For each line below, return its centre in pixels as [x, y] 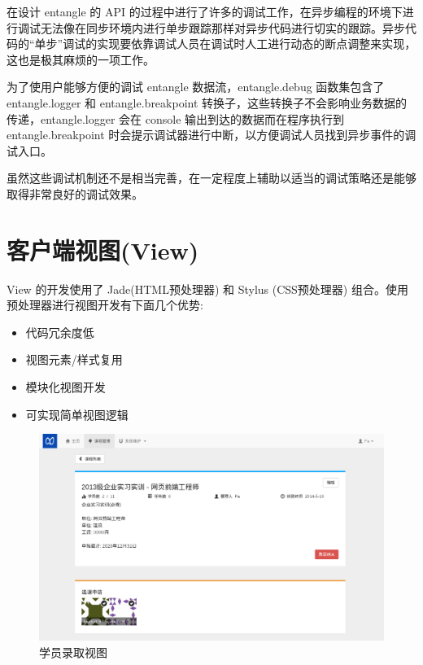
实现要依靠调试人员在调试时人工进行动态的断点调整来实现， [257, 44]
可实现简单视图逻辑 [77, 414]
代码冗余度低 [60, 332]
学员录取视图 [73, 652]
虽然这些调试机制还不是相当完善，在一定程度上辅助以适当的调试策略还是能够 [211, 178]
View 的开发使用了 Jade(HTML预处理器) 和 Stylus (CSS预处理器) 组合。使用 [207, 289]
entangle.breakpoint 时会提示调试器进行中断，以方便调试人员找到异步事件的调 [211, 135]
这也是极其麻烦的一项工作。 [81, 59]
